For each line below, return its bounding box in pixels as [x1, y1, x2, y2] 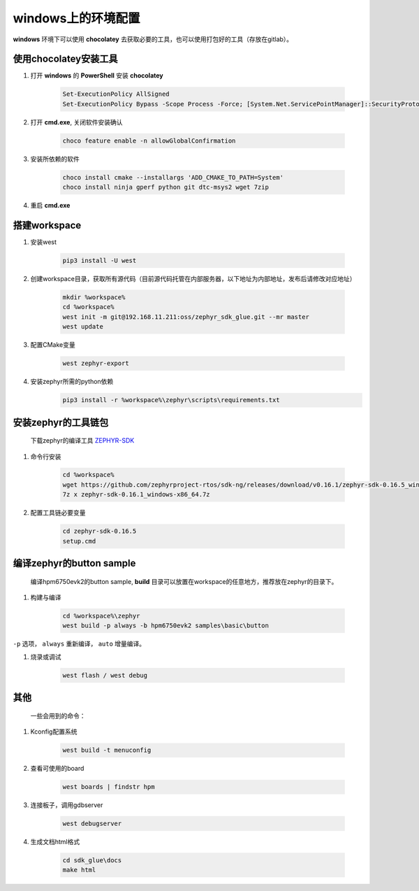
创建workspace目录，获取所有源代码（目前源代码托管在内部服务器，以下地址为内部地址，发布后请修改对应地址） [30, 275, 356, 283]
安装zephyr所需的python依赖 [30, 378, 114, 386]
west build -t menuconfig [62, 746, 152, 755]
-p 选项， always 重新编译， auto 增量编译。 [13, 640, 146, 648]
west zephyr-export [62, 359, 129, 367]
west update [62, 322, 104, 331]
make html [62, 866, 96, 874]
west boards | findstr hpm [62, 783, 155, 791]
